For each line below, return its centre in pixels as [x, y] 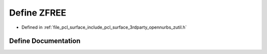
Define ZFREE [38, 13]
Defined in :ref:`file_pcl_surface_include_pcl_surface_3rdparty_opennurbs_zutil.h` [104, 27]
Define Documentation [45, 41]
